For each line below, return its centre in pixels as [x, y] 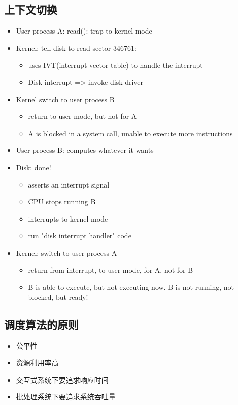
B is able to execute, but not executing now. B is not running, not [131, 287]
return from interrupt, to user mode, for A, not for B [111, 270]
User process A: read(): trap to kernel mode [84, 31]
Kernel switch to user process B [65, 99]
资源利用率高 [37, 363]
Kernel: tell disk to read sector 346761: [76, 48]
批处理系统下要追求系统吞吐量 [66, 397]
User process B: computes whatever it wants [85, 150]
